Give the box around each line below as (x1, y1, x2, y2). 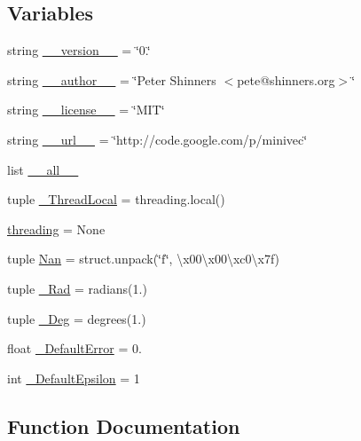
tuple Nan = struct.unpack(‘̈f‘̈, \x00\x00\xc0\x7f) (7, 249, 280, 268)
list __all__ (7, 160, 79, 178)
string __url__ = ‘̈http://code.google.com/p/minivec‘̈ (7, 130, 308, 148)
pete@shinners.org (237, 70, 335, 89)
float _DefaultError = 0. (7, 339, 142, 358)
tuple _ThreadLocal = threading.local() (7, 190, 225, 209)
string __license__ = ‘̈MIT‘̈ (7, 100, 165, 119)
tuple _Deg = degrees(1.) (7, 309, 146, 327)
